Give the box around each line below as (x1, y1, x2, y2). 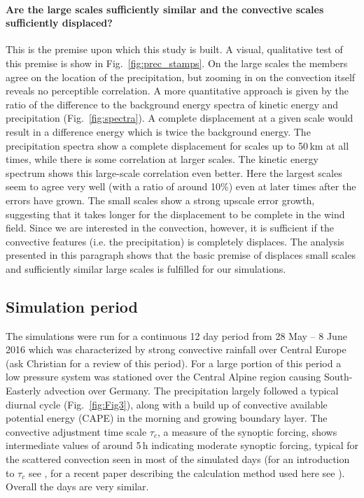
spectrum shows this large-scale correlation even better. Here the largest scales (6, 165, 342, 180)
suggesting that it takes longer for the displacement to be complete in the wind (6, 206, 345, 221)
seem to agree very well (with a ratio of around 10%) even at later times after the (6, 179, 356, 194)
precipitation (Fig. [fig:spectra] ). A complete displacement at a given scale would (6, 111, 353, 125)
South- (323, 369, 353, 384)
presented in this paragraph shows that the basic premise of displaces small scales (6, 248, 356, 262)
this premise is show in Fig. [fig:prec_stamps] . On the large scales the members (6, 55, 348, 70)
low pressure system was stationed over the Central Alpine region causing (6, 369, 321, 384)
